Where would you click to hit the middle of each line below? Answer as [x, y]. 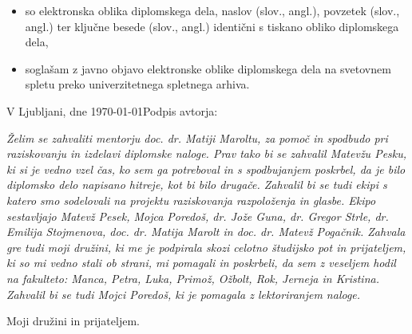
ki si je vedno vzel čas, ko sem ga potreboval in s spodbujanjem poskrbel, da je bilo [206, 169]
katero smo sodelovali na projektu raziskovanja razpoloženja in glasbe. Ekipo [191, 200]
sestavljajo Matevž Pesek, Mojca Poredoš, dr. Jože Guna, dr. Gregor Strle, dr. [198, 216]
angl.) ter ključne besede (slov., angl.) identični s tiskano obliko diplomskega [212, 26]
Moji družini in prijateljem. [73, 321]
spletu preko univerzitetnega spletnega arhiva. [137, 84]
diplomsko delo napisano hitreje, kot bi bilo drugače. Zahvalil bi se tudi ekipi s [197, 185]
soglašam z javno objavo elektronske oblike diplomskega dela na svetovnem [208, 68]
